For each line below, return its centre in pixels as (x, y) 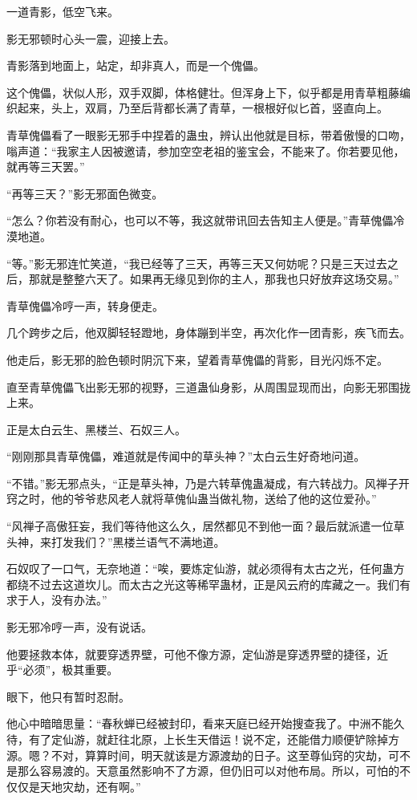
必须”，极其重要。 (71, 670)
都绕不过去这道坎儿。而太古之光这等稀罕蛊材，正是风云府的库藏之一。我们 (203, 584)
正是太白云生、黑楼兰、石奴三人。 (96, 429)
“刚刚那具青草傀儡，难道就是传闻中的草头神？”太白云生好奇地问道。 (186, 456)
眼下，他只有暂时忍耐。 (68, 696)
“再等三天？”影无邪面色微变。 (85, 193)
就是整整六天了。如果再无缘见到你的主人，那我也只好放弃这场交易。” (219, 279)
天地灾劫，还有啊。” (90, 786)
